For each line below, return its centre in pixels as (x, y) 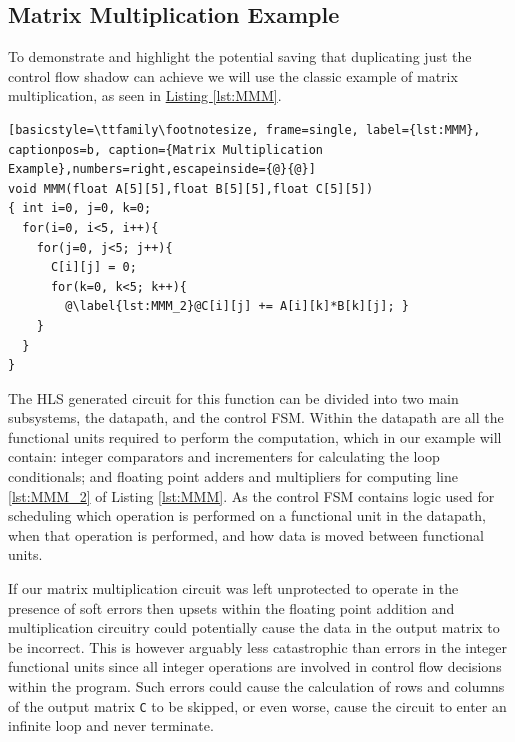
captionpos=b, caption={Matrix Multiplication (165, 149)
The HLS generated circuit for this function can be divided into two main (233, 397)
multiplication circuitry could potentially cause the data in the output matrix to (254, 627)
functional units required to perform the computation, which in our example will (255, 436)
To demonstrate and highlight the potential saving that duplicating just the (240, 56)
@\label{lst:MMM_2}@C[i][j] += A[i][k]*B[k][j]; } (237, 306)
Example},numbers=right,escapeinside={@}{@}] (162, 169)
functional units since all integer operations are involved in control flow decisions (255, 666)
